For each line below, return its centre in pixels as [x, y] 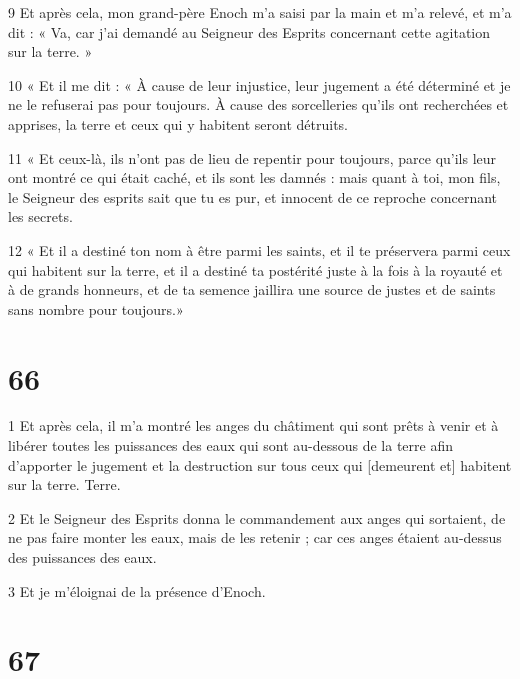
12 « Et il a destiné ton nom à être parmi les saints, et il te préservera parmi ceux [259, 249]
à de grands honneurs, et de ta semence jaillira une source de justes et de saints [252, 289]
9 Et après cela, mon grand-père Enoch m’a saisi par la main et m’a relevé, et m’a [260, 12]
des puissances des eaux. [82, 557]
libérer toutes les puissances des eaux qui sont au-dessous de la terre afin [230, 445]
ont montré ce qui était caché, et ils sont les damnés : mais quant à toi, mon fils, [254, 177]
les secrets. [40, 216]
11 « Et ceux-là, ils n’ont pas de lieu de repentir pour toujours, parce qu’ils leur [252, 157]
